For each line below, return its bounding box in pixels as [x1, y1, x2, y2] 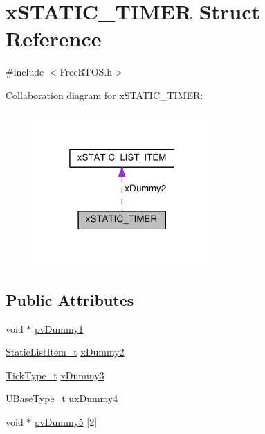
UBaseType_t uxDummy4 [6, 391, 118, 406]
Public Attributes [6, 288, 134, 310]
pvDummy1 [35, 321, 84, 336]
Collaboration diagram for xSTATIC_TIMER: [6, 87, 203, 102]
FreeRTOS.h [60, 64, 113, 79]
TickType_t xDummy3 [6, 367, 104, 382]
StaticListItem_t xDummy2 [6, 345, 125, 359]
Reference [6, 24, 102, 53]
